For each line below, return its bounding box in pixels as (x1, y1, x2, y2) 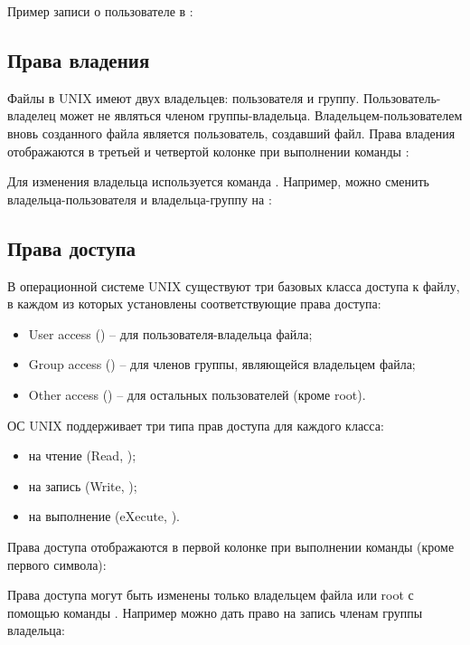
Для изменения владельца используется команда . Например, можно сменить (7, 172, 429, 191)
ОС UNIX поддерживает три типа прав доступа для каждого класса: (7, 415, 384, 434)
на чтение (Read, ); (28, 446, 136, 465)
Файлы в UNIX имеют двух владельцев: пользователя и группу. (7, 88, 360, 107)
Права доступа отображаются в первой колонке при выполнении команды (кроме (7, 536, 455, 555)
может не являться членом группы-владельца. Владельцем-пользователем (60, 106, 463, 125)
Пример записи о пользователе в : (7, 2, 193, 20)
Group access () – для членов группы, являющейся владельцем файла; (28, 355, 416, 374)
